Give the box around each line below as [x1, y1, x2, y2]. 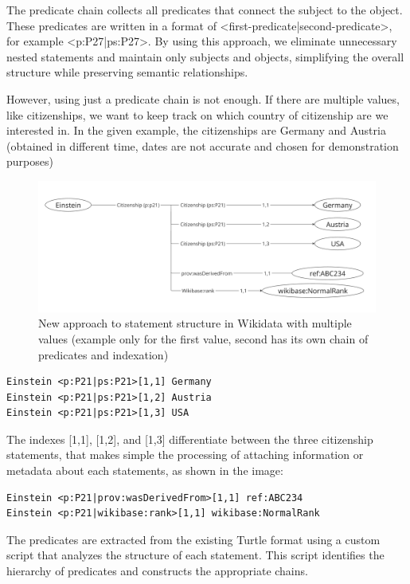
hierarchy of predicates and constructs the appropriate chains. [6, 562, 308, 579]
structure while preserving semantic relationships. [6, 64, 248, 80]
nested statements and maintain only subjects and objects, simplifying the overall [6, 48, 404, 65]
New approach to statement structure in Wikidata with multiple [38, 315, 352, 331]
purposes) [6, 153, 53, 170]
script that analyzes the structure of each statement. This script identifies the [6, 547, 385, 563]
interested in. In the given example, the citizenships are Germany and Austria [6, 122, 386, 139]
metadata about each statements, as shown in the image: [6, 462, 283, 479]
